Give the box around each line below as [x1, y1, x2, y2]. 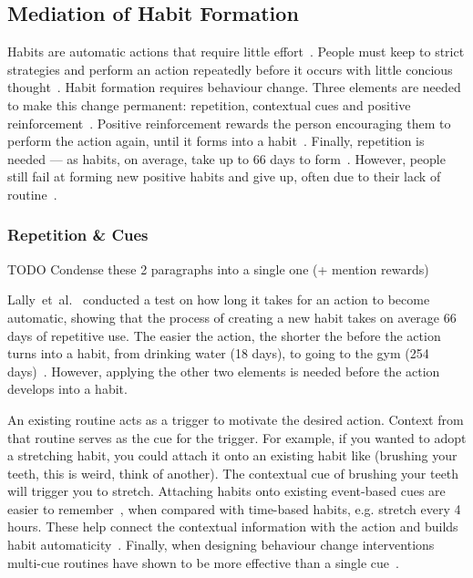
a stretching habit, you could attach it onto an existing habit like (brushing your [7, 446, 458, 465]
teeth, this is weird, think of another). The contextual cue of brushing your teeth [7, 463, 459, 482]
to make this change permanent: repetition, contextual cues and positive [7, 95, 411, 114]
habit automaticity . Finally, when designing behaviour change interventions [7, 535, 435, 554]
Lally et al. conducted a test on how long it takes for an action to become [7, 290, 430, 309]
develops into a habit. [7, 379, 128, 398]
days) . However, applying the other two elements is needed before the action [7, 361, 440, 380]
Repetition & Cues [7, 223, 149, 246]
